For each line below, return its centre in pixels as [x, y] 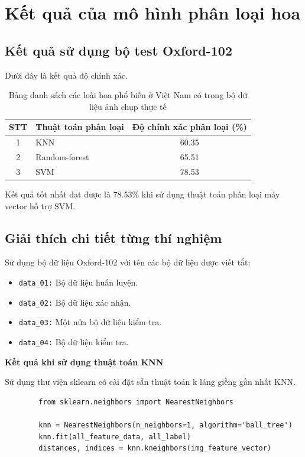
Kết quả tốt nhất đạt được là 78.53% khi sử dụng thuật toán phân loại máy [142, 194]
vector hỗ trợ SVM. [40, 205]
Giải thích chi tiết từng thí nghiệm [113, 237]
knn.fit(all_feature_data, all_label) [115, 437]
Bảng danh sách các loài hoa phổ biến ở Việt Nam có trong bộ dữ [128, 95]
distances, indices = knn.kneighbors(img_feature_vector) [155, 448]
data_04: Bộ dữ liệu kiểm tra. [74, 341]
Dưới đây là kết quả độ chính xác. [66, 75]
